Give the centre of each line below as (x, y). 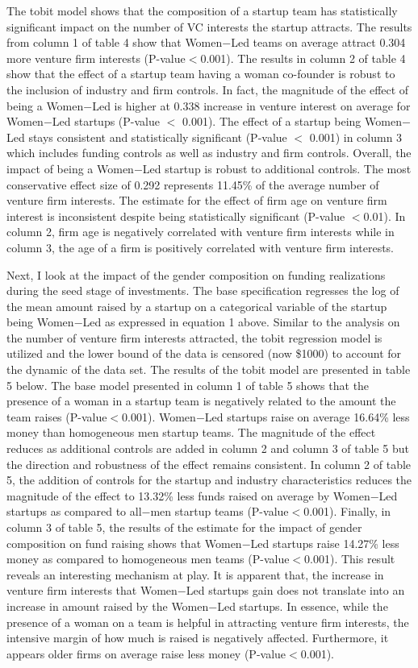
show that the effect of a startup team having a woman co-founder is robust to (201, 74)
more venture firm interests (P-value (96, 58)
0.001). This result (350, 559)
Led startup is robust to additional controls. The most (277, 168)
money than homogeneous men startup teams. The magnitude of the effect (191, 432)
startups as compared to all (74, 511)
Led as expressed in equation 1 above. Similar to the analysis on (241, 322)
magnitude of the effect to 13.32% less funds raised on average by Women (188, 495)
